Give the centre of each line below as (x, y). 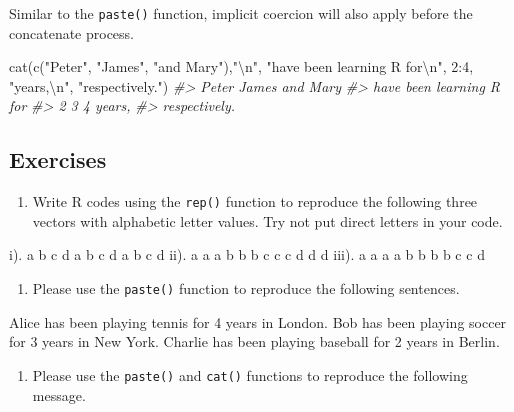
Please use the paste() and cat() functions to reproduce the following (250, 374)
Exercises (58, 159)
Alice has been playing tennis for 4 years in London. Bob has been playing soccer (258, 321)
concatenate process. (72, 32)
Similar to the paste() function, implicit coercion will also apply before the (241, 13)
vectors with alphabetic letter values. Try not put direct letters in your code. (267, 220)
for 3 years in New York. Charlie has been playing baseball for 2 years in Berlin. (254, 341)
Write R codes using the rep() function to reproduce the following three (255, 201)
